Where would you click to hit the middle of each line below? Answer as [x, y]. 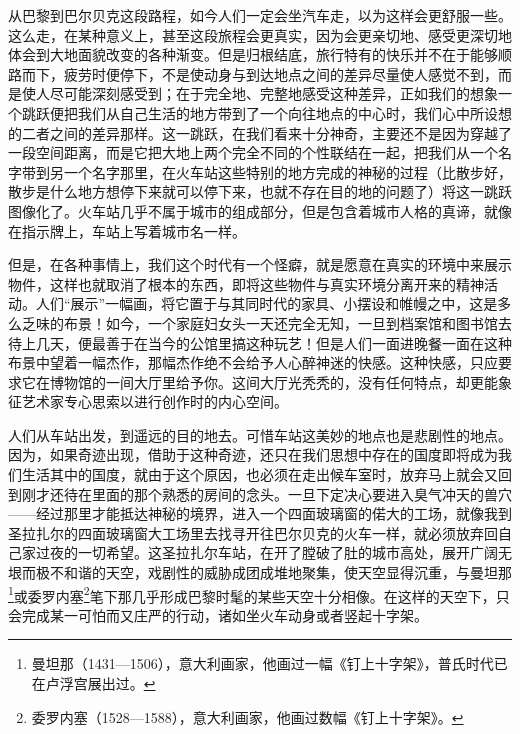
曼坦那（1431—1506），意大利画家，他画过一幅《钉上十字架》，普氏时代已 [269, 663]
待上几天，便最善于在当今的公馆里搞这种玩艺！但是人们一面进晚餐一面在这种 [260, 342]
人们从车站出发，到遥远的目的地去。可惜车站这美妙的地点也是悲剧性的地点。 [260, 434]
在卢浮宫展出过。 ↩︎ [93, 683]
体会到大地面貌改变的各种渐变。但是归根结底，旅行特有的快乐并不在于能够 [253, 54]
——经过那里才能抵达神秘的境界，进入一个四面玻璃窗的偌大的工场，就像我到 [260, 513]
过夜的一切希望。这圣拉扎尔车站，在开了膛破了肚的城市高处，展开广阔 [266, 552]
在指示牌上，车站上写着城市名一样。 [127, 230]
